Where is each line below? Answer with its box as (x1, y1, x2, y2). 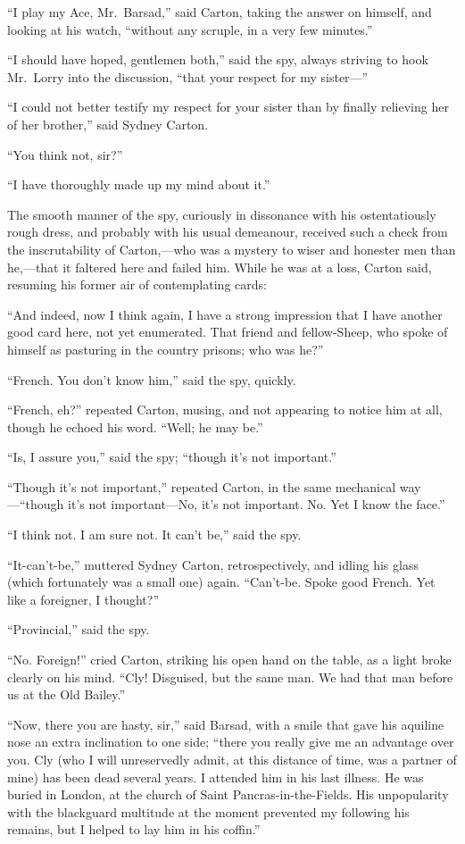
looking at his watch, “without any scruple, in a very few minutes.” (7, 20, 373, 38)
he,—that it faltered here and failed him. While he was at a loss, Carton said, (7, 257, 432, 276)
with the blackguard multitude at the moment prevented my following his (7, 802, 410, 821)
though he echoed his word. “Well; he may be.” (7, 417, 263, 436)
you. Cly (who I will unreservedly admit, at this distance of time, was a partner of (7, 750, 457, 768)
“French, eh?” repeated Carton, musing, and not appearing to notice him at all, (7, 400, 443, 419)
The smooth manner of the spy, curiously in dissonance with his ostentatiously (7, 205, 436, 223)
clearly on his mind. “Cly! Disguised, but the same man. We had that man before (7, 667, 453, 686)
